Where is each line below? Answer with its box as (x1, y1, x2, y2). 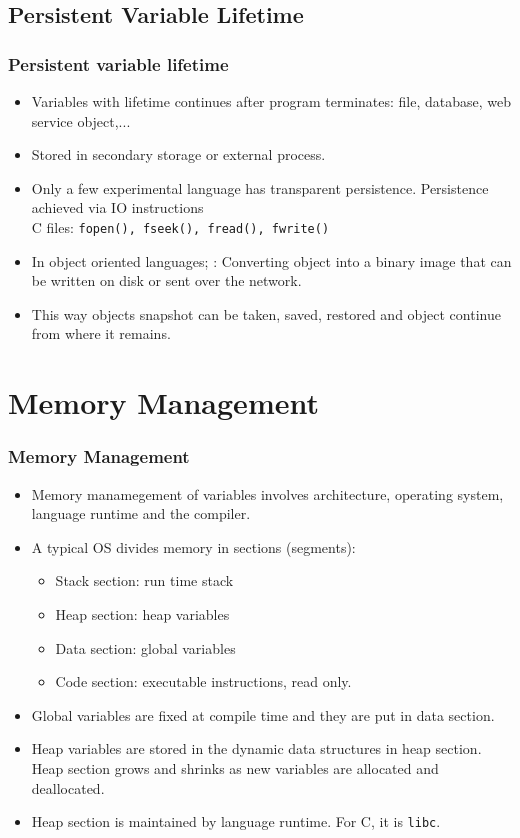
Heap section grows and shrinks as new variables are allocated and (31, 757, 439, 778)
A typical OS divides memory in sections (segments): (31, 536, 356, 557)
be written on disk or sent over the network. (31, 270, 302, 291)
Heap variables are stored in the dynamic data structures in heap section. (31, 738, 482, 759)
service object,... (31, 110, 131, 131)
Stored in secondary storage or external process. (31, 144, 326, 165)
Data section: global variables (55, 637, 236, 658)
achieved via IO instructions (31, 197, 204, 218)
